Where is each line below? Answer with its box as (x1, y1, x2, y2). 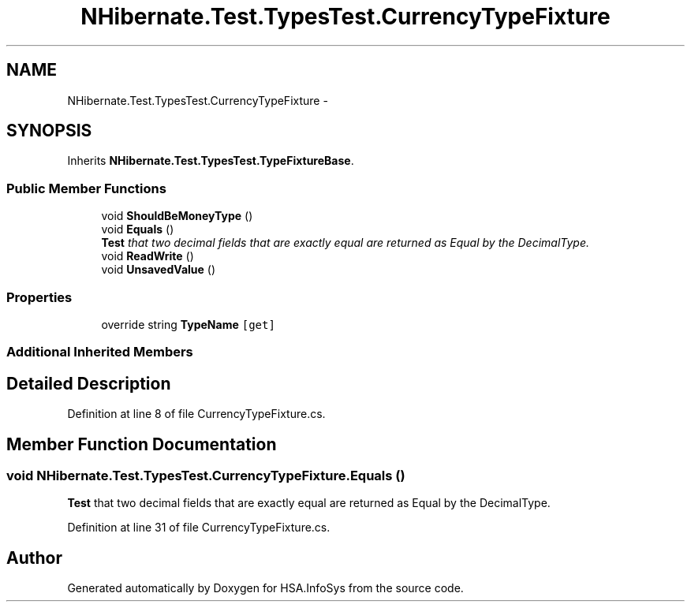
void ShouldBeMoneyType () (101, 209, 253, 223)
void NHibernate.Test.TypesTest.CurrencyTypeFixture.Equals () (6, 468, 405, 483)
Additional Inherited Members (6, 344, 193, 360)
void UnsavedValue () (101, 263, 216, 277)
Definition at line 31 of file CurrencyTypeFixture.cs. (67, 520, 331, 535)
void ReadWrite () (101, 249, 194, 263)
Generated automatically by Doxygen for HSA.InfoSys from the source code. (67, 581, 464, 595)
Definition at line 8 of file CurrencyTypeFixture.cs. (67, 407, 326, 421)
